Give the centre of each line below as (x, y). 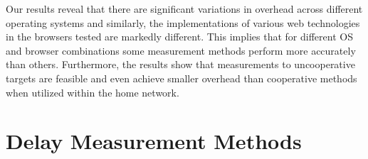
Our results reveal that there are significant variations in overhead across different (184, 9)
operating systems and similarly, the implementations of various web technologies (183, 22)
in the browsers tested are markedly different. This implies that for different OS (179, 37)
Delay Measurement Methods (154, 141)
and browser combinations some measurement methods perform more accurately (181, 50)
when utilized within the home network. (93, 92)
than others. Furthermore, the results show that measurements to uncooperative (180, 64)
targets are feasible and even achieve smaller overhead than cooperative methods (182, 78)
